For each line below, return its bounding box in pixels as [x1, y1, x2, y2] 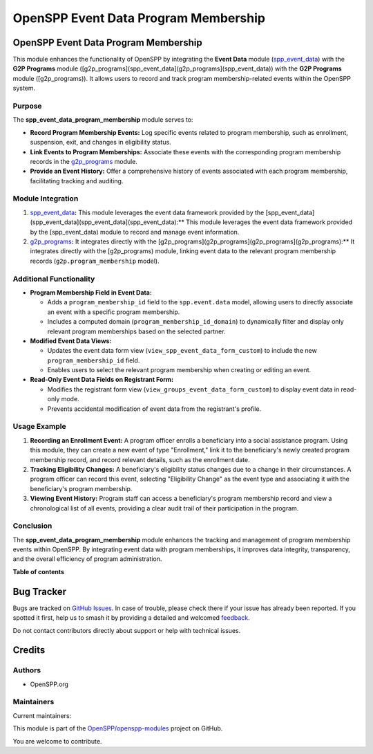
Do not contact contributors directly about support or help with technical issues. [12, 626, 241, 634]
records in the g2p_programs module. [30, 157, 138, 165]
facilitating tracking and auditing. [30, 176, 124, 185]
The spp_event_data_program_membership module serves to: [12, 116, 193, 124]
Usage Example [12, 422, 66, 432]
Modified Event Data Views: [30, 336, 112, 345]
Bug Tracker [12, 585, 67, 598]
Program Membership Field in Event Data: [30, 288, 152, 297]
